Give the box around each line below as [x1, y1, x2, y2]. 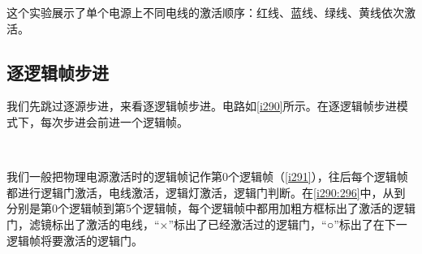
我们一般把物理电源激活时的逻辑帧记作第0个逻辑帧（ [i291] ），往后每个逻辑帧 [6, 168, 408, 185]
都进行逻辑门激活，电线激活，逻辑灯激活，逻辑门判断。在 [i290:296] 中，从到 [6, 183, 406, 200]
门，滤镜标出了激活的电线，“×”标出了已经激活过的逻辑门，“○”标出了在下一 [6, 215, 407, 232]
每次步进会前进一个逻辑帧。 [40, 113, 188, 130]
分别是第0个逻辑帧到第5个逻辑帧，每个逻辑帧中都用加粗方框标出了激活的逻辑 [6, 200, 416, 217]
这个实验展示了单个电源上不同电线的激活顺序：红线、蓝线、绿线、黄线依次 [6, 4, 404, 20]
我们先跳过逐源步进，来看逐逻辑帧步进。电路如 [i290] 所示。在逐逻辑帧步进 [6, 97, 397, 114]
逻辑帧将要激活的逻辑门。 [6, 231, 143, 248]
